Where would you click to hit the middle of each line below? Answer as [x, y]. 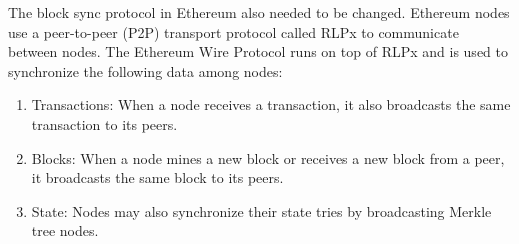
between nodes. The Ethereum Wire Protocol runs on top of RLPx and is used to [258, 51]
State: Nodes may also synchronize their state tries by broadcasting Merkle [261, 210]
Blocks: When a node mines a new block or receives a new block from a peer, [268, 157]
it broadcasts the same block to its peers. [157, 177]
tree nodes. [65, 230]
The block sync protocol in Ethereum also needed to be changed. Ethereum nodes [259, 12]
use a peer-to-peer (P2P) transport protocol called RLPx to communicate [233, 31]
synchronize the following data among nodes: [145, 70]
